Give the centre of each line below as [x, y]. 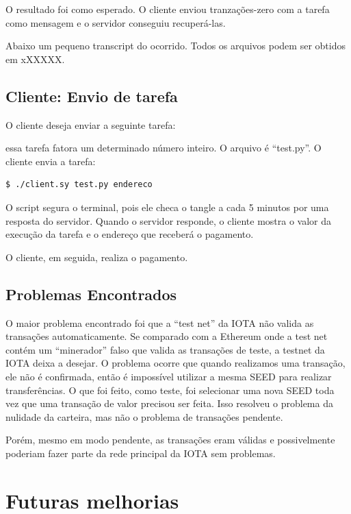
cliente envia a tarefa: [51, 161]
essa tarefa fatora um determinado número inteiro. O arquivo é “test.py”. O [164, 148]
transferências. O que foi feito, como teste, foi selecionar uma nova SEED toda [170, 390]
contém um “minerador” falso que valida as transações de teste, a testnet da [165, 349]
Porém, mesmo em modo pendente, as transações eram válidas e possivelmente [170, 440]
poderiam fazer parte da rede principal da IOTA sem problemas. [141, 453]
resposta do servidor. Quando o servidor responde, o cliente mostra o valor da [168, 220]
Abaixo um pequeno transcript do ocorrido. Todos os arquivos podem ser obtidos [175, 46]
